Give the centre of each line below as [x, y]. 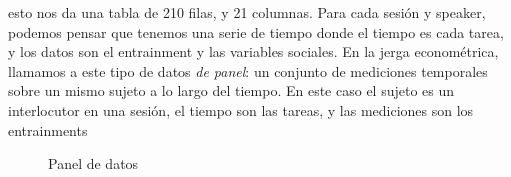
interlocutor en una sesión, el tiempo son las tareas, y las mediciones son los [241, 109]
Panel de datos [93, 163]
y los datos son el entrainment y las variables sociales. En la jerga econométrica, [253, 51]
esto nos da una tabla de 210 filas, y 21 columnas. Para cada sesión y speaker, [247, 12]
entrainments [48, 129]
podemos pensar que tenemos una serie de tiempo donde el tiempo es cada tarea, [256, 31]
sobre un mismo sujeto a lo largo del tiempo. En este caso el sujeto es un [231, 90]
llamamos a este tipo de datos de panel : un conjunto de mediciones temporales [248, 70]
